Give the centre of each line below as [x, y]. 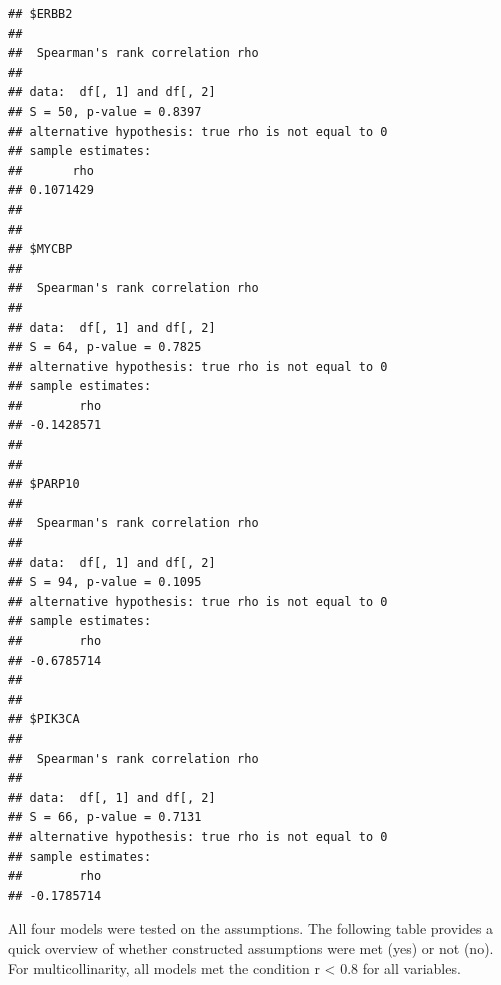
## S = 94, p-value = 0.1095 [105, 582]
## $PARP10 [44, 484]
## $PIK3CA [44, 719]
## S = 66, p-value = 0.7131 [105, 817]
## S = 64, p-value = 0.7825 [105, 347]
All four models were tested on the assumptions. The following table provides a [251, 928]
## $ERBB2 [40, 14]
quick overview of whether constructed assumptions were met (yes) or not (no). [251, 947]
